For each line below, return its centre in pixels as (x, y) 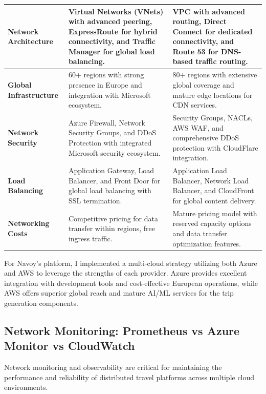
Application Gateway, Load (111, 170)
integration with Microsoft (109, 95)
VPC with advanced (209, 11)
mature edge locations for (213, 95)
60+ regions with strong (106, 75)
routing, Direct (199, 21)
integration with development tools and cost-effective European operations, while (131, 283)
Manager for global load (112, 51)
